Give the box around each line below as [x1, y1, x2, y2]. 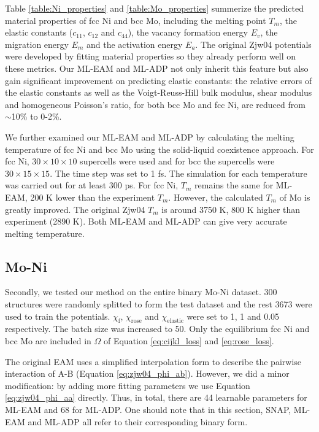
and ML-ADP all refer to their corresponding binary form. [28, 415, 248, 428]
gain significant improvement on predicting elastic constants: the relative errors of [5, 74, 312, 87]
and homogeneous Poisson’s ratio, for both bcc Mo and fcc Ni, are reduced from [5, 98, 306, 110]
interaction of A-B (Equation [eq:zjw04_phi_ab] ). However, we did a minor [5, 367, 290, 380]
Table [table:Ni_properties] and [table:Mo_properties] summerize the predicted [5, 2, 304, 14]
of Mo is [279, 190, 310, 203]
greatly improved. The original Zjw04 [5, 202, 145, 215]
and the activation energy [86, 37, 183, 50]
